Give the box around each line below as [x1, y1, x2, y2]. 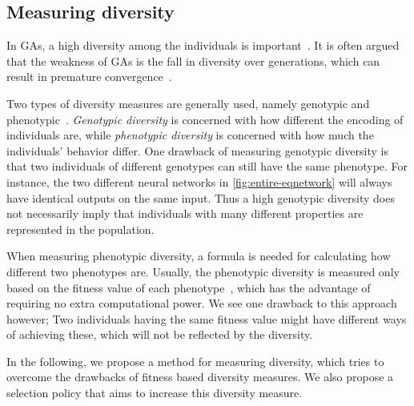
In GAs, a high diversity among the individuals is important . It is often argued [6, 37, 400, 54]
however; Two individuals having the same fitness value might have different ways [6, 310, 407, 327]
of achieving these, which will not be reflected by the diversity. [6, 326, 313, 343]
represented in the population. [6, 220, 155, 237]
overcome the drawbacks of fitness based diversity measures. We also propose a [6, 368, 394, 385]
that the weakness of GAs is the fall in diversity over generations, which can [6, 52, 380, 69]
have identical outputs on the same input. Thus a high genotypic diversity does [6, 189, 395, 206]
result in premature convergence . [6, 68, 172, 85]
